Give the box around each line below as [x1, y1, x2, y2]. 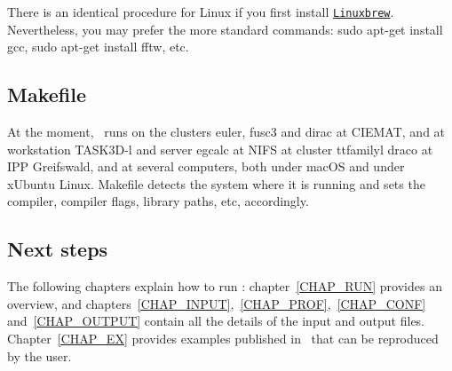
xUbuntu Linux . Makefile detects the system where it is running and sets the [7, 174, 425, 193]
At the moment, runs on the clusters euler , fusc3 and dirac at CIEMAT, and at [7, 122, 446, 141]
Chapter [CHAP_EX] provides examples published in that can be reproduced [7, 329, 439, 347]
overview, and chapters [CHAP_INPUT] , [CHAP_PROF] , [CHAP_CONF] [7, 294, 426, 312]
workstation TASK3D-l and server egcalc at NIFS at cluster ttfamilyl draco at [7, 139, 433, 158]
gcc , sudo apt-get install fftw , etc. [7, 37, 189, 56]
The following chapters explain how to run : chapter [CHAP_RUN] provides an [7, 277, 442, 296]
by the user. [7, 346, 72, 365]
